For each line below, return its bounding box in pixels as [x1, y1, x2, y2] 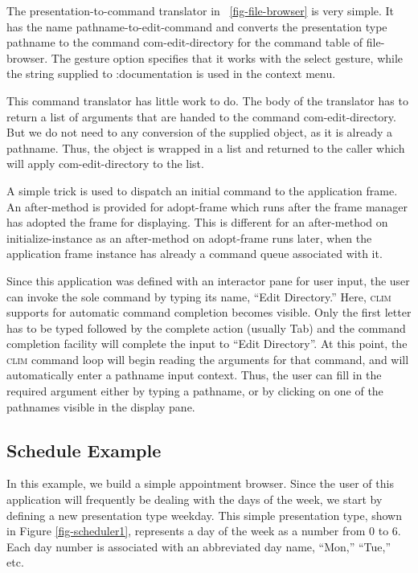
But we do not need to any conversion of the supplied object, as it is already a [6, 124, 393, 141]
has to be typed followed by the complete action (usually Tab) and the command [6, 319, 406, 336]
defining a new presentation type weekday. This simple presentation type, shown [6, 506, 403, 523]
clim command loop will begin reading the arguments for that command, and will [6, 350, 409, 367]
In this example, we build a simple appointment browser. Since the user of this [6, 475, 394, 492]
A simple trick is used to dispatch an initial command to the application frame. [6, 182, 398, 199]
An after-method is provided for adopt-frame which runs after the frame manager [6, 198, 408, 215]
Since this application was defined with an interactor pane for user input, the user [6, 272, 410, 289]
